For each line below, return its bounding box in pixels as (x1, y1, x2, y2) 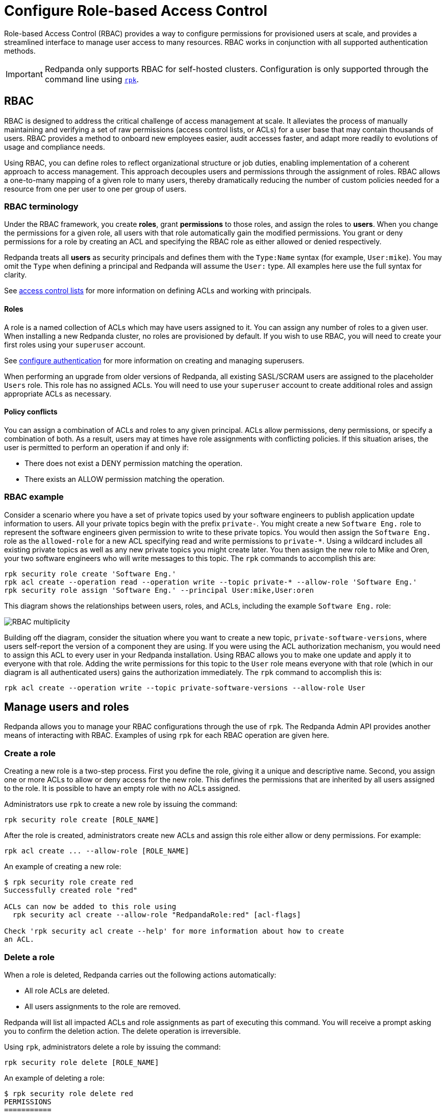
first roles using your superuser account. (4, 340, 145, 349)
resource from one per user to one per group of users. (4, 184, 187, 193)
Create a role (4, 748, 56, 758)
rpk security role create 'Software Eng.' (4, 569, 177, 578)
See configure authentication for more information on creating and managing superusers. (4, 356, 305, 365)
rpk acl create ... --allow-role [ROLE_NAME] (4, 847, 189, 855)
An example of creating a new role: (4, 862, 121, 871)
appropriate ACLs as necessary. (4, 389, 112, 398)
